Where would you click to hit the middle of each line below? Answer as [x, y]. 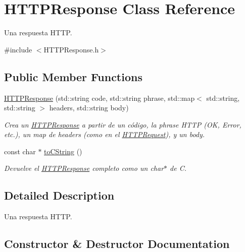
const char [20, 151]
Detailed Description [59, 195]
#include [18, 49]
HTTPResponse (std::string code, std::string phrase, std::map [100, 98]
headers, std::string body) [89, 108]
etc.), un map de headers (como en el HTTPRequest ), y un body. [105, 134]
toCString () [63, 151]
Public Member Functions [73, 76]
